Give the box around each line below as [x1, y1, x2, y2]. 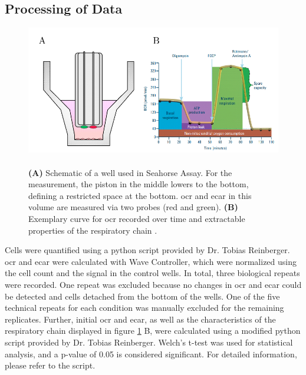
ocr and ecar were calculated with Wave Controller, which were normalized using [5, 255, 297, 267]
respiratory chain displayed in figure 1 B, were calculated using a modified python [5, 324, 301, 337]
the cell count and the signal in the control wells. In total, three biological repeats [5, 267, 300, 279]
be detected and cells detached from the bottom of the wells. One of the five [5, 290, 280, 302]
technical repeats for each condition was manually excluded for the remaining [5, 301, 284, 314]
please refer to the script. [5, 359, 96, 371]
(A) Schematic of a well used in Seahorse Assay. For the [28, 166, 232, 178]
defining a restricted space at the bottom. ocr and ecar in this [28, 189, 252, 201]
